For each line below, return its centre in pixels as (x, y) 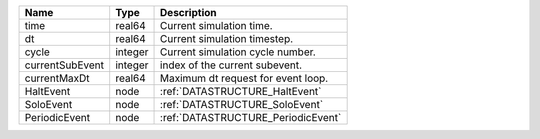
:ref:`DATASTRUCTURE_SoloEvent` (242, 104)
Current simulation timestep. (227, 38)
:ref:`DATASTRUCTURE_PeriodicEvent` (251, 117)
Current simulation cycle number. (238, 52)
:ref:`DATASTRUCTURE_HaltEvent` (241, 91)
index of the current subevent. (231, 65)
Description (188, 12)
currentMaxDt (57, 78)
